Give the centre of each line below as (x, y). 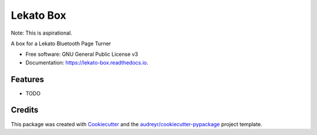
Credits (25, 110)
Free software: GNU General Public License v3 (82, 54)
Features (27, 79)
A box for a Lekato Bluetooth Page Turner (61, 43)
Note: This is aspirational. (42, 33)
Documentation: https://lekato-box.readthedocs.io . (87, 62)
